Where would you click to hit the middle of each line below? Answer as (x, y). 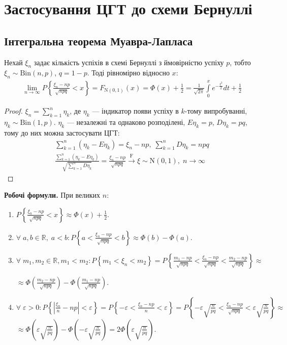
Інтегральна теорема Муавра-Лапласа (99, 41)
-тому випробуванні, (216, 111)
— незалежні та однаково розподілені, (126, 122)
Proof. (13, 111)
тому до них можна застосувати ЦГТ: (62, 132)
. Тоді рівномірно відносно (128, 73)
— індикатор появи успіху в (135, 111)
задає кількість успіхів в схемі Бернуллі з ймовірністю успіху (129, 62)
